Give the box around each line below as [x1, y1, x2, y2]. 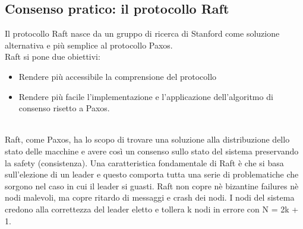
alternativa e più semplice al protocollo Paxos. [5, 38, 173, 51]
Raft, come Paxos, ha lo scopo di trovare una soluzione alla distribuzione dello [5, 133, 290, 146]
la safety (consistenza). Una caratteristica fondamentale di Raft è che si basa [5, 156, 284, 169]
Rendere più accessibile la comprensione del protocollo [18, 70, 217, 82]
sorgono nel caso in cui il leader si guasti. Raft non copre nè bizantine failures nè [5, 179, 299, 192]
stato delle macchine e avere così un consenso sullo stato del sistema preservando [5, 144, 299, 157]
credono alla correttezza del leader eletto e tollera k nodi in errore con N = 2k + [5, 202, 299, 215]
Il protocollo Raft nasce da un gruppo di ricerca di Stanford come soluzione [5, 27, 280, 40]
